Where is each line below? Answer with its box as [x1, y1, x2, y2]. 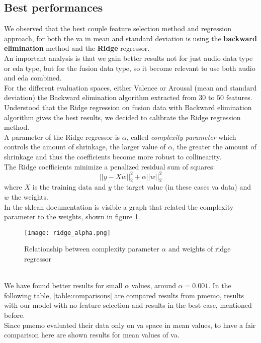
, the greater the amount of [172, 141, 256, 152]
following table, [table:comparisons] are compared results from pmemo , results [4, 290, 244, 300]
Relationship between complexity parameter [24, 243, 159, 254]
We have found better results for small [4, 280, 123, 291]
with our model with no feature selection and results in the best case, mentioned [4, 300, 252, 310]
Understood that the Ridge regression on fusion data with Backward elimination [4, 102, 252, 112]
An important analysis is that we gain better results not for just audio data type [4, 52, 253, 63]
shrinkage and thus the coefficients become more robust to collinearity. [4, 151, 222, 161]
